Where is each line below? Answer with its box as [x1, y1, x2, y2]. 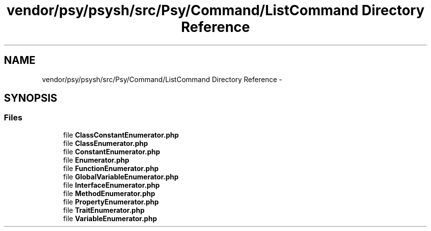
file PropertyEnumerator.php [63, 197, 159, 206]
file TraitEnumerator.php [63, 205, 145, 214]
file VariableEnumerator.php [63, 214, 157, 223]
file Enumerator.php [63, 155, 129, 164]
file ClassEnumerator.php [63, 139, 148, 147]
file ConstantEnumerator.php [63, 147, 160, 156]
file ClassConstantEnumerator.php [63, 130, 179, 139]
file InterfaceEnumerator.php [63, 180, 160, 189]
